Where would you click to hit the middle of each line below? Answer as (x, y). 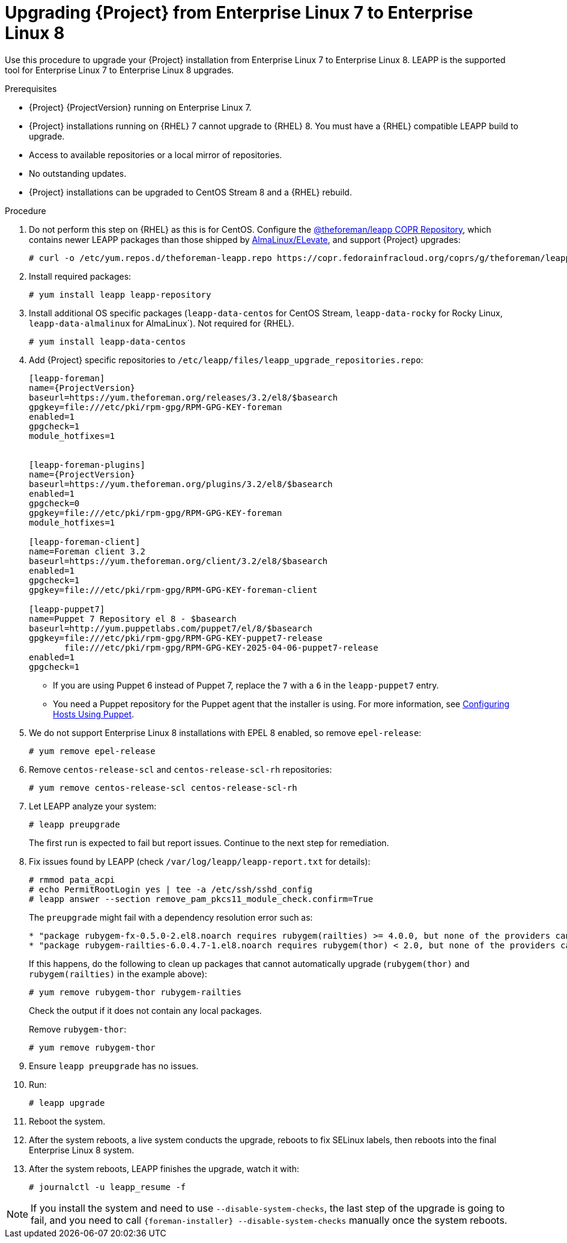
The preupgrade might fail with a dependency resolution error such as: (171, 917)
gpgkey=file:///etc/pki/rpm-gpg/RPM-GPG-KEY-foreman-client (173, 590)
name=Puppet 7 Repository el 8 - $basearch (133, 618)
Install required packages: (80, 276)
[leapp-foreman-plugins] (87, 465)
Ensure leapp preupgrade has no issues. (114, 1066)
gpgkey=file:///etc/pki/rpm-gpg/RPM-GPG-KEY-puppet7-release (176, 638)
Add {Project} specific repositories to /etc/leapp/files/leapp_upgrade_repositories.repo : (226, 360)
